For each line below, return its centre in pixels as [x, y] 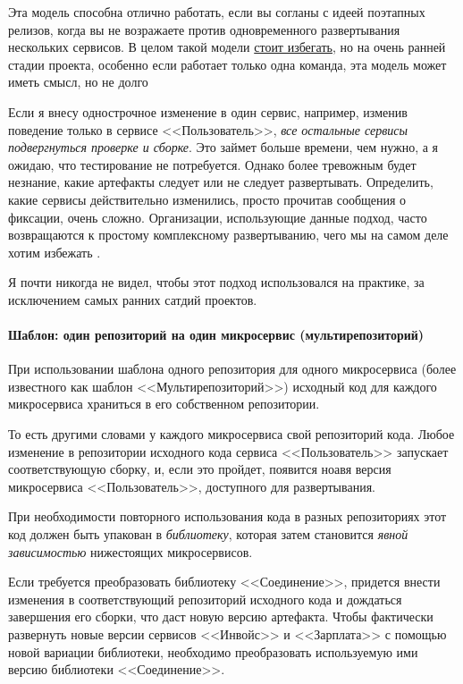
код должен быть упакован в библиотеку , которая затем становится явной [208, 534]
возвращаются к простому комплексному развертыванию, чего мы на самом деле [228, 235]
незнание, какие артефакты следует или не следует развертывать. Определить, [221, 182]
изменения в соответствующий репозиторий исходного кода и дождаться [205, 599]
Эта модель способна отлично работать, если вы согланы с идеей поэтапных [217, 12]
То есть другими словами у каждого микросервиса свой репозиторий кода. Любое [231, 434]
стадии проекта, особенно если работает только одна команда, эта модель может [227, 64]
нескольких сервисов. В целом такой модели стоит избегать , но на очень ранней [227, 47]
